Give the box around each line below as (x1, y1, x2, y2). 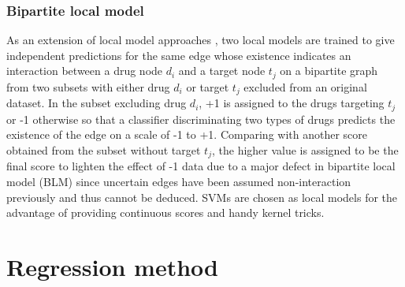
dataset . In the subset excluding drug (6, 95, 187, 111)
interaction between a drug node (6, 62, 163, 79)
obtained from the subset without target (6, 141, 201, 158)
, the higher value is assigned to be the (211, 141, 399, 158)
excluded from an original (243, 78, 367, 95)
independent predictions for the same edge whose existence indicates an (6, 47, 351, 63)
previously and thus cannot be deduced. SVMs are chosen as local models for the (6, 188, 398, 205)
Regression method (6, 250, 218, 282)
